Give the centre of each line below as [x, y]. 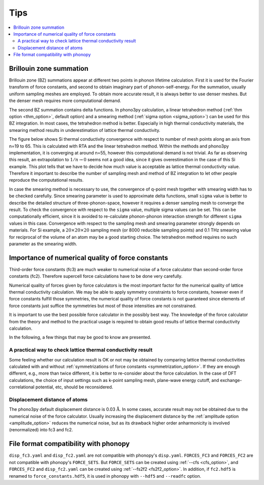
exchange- [231, 380]
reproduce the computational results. [46, 180]
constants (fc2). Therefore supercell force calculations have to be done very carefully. [96, 276]
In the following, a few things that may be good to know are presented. [80, 337]
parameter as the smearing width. [43, 244]
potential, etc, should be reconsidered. [74, 387]
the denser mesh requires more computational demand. [65, 101]
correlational [22, 387]
